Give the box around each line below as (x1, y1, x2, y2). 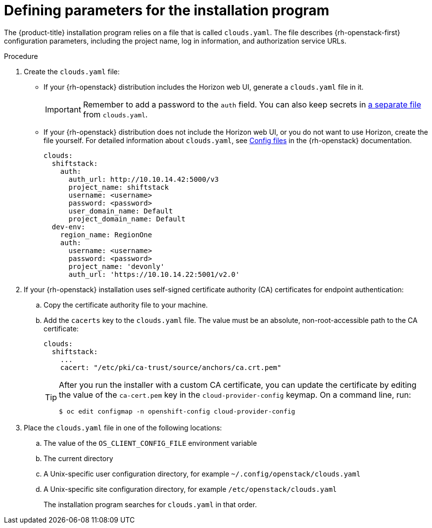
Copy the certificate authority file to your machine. (44, 300, 208, 309)
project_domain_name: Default (68, 214, 186, 223)
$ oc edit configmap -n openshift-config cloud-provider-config (59, 407, 295, 415)
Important (45, 104, 81, 114)
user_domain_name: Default (68, 207, 173, 215)
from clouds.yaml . (83, 109, 148, 119)
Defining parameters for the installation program (4, 2, 330, 19)
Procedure (4, 52, 38, 60)
